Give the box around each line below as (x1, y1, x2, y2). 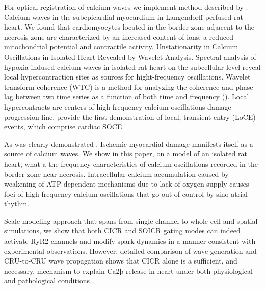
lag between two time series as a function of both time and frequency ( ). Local (4, 91, 249, 102)
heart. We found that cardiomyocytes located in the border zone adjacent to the (4, 21, 255, 32)
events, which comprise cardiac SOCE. (4, 121, 124, 132)
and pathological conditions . (4, 275, 94, 286)
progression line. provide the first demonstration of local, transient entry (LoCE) (4, 111, 256, 122)
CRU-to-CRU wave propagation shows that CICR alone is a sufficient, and (4, 255, 237, 266)
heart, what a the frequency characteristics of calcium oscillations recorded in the (4, 158, 258, 169)
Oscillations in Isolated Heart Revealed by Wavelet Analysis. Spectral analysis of (4, 51, 256, 62)
